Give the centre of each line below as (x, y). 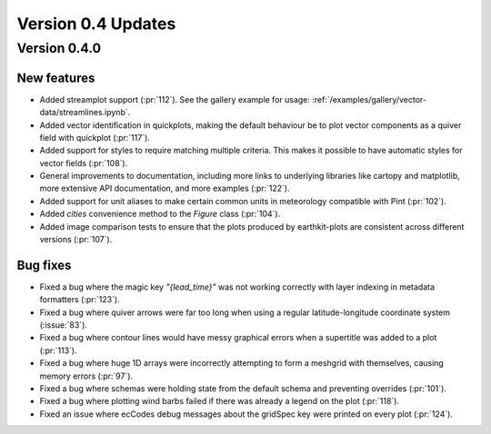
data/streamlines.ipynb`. (85, 113)
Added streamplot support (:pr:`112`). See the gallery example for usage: (175, 99)
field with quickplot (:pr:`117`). (95, 137)
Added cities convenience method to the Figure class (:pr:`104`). (160, 214)
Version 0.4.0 (59, 48)
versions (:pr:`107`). (76, 240)
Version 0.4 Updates (96, 24)
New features (56, 78)
